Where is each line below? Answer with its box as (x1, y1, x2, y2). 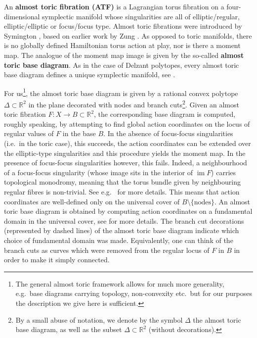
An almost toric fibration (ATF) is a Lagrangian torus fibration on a (4, 1, 224, 11)
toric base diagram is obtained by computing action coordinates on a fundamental (4, 206, 253, 216)
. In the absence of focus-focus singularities (103, 128, 233, 139)
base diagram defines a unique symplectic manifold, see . (4, 69, 175, 80)
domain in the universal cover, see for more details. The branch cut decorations (4, 215, 244, 226)
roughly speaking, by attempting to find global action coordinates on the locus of (4, 118, 250, 129)
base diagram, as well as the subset (15, 324, 122, 335)
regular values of (4, 128, 54, 139)
